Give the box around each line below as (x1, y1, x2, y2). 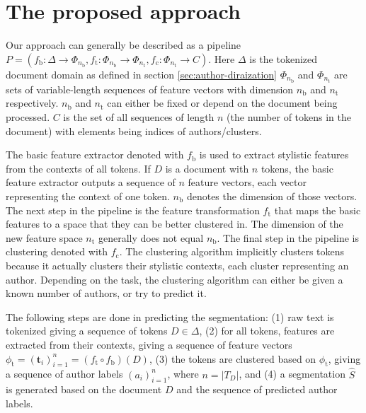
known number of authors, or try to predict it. (6, 286, 207, 301)
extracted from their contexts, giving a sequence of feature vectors (6, 337, 292, 351)
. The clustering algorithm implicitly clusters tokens (119, 244, 345, 259)
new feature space (6, 230, 83, 245)
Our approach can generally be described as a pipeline (6, 37, 241, 52)
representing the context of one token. (6, 188, 170, 203)
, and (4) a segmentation (239, 366, 345, 381)
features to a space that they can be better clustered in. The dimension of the (6, 216, 343, 231)
